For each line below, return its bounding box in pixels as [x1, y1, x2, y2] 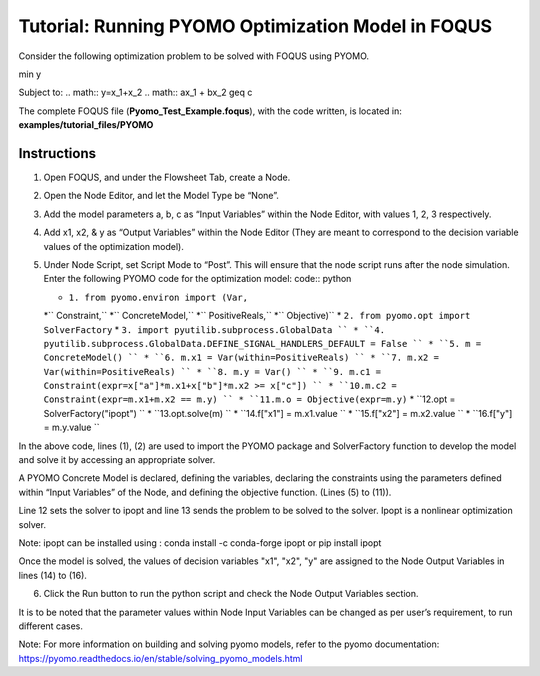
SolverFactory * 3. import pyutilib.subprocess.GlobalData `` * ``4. [43, 323, 385, 335]
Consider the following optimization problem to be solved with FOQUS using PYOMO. [18, 50, 370, 62]
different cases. [18, 620, 84, 632]
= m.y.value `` [43, 421, 100, 434]
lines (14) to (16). [18, 569, 87, 581]
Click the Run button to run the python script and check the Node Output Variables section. [43, 588, 419, 600]
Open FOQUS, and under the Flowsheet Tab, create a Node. [43, 171, 291, 184]
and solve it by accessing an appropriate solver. [18, 454, 216, 466]
